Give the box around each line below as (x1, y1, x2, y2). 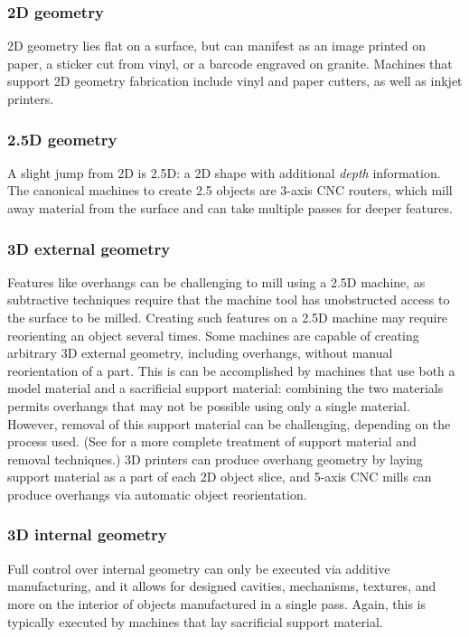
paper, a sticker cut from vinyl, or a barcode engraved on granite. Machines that (7, 53, 453, 72)
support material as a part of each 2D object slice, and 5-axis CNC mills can (7, 467, 432, 486)
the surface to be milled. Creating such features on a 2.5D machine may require (7, 308, 448, 326)
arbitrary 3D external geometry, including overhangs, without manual (7, 343, 393, 362)
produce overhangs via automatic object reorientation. (7, 484, 307, 503)
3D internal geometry (7, 523, 167, 546)
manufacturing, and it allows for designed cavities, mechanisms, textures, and (7, 576, 436, 595)
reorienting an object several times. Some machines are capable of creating (7, 325, 419, 344)
